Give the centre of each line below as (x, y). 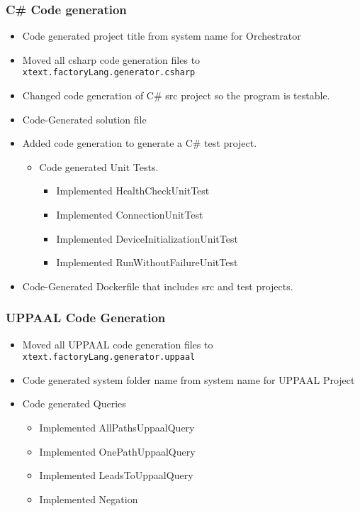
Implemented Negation (89, 499)
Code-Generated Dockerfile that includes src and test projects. (158, 286)
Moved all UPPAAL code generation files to (118, 344)
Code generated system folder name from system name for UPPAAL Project (189, 379)
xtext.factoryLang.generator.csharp (109, 73)
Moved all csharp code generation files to (111, 59)
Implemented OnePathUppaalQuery (117, 451)
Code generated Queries (74, 403)
